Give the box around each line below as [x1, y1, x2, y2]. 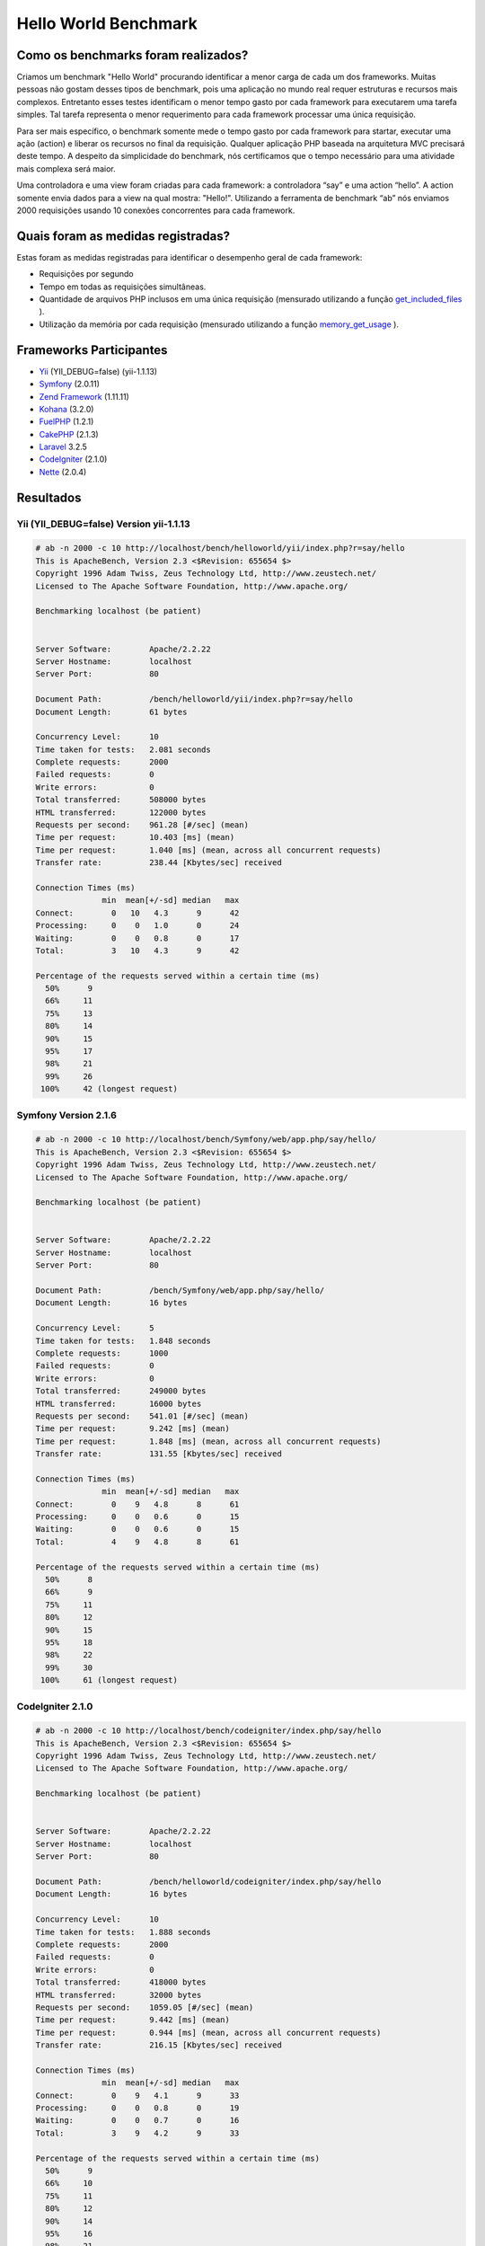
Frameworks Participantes [16, 342, 168, 358]
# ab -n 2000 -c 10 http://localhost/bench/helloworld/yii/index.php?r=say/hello [35, 544, 406, 553]
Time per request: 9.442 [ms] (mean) [35, 2015, 231, 2025]
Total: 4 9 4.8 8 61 [35, 1536, 240, 1547]
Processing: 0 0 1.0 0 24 [35, 921, 240, 931]
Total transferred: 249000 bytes [35, 1386, 207, 1396]
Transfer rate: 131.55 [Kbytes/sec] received [35, 1449, 282, 1459]
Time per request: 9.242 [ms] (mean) [35, 1424, 231, 1434]
